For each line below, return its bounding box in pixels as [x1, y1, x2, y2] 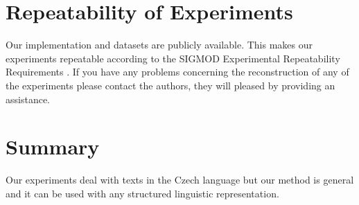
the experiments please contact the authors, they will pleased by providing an [6, 78, 335, 92]
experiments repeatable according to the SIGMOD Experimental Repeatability [6, 51, 340, 65]
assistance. [6, 91, 50, 106]
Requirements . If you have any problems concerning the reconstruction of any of [6, 64, 349, 79]
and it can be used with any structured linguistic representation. [6, 186, 279, 200]
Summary [6, 132, 100, 161]
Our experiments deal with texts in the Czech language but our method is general [6, 172, 354, 187]
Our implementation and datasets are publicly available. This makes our [6, 37, 313, 52]
